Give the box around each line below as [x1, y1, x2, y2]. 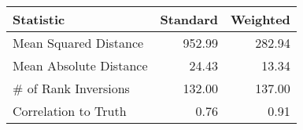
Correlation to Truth [13, 102, 127, 120]
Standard [160, 10, 219, 28]
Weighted [231, 10, 290, 28]
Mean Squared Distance [13, 34, 144, 52]
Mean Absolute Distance [13, 56, 148, 74]
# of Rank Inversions [13, 79, 130, 97]
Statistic [13, 10, 65, 28]
